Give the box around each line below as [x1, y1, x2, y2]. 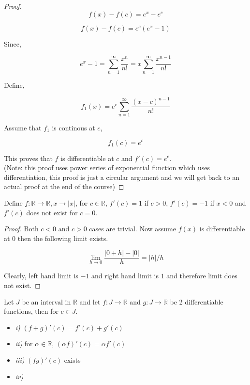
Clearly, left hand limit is [4, 271, 78, 281]
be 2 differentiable [170, 296, 223, 306]
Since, [4, 38, 21, 48]
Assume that [4, 122, 42, 132]
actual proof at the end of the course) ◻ [4, 181, 124, 192]
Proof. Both [4, 224, 39, 234]
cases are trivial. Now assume [89, 224, 176, 234]
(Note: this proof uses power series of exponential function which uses [4, 162, 210, 173]
